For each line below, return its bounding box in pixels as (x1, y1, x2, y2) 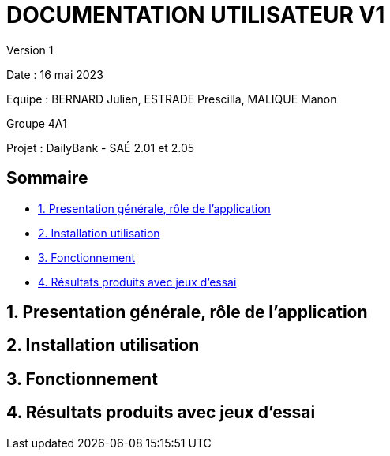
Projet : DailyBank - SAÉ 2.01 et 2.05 (6, 140, 195, 155)
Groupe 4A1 (6, 116, 67, 130)
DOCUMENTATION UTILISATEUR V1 (6, 2, 385, 28)
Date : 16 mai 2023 (6, 67, 103, 81)
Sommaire (6, 168, 88, 189)
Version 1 (6, 43, 54, 57)
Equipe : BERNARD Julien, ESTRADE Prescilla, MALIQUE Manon (6, 92, 337, 106)
